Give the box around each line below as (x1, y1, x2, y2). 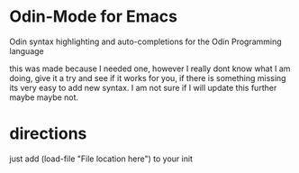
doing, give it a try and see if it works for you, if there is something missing (9, 72, 286, 83)
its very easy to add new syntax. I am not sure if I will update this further (9, 82, 277, 93)
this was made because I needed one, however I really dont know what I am (9, 63, 291, 74)
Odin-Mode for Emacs (9, 6, 178, 27)
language (9, 45, 44, 56)
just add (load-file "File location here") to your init (9, 153, 194, 164)
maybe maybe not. (9, 92, 79, 103)
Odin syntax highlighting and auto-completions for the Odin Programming (9, 36, 282, 47)
